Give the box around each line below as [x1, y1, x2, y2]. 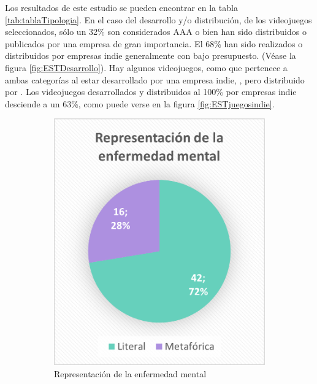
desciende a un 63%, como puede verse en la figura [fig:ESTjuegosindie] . [5, 97, 275, 110]
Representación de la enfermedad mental [54, 367, 207, 380]
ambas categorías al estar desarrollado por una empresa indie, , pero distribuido [5, 73, 305, 86]
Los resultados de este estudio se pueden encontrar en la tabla [5, 1, 238, 13]
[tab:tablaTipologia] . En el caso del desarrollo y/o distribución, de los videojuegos [5, 13, 312, 26]
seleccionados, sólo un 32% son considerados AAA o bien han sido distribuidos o [5, 25, 307, 38]
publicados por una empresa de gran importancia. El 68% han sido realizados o [5, 37, 303, 50]
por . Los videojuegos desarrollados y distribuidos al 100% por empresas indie [5, 85, 297, 98]
